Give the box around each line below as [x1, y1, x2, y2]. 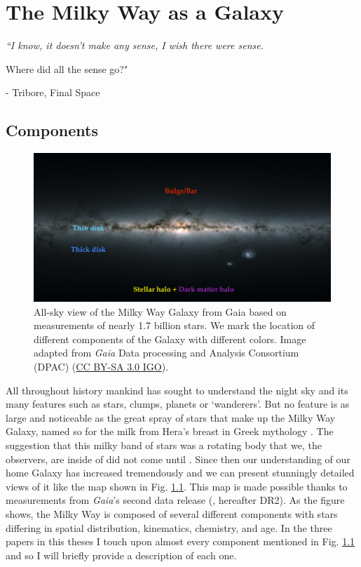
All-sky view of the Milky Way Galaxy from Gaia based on [34, 304, 287, 319]
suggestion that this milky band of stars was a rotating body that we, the [6, 438, 322, 453]
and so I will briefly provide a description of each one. [6, 547, 237, 562]
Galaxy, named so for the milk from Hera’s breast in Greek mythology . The [6, 424, 334, 439]
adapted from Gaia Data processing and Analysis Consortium [34, 345, 299, 360]
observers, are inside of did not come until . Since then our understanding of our [6, 451, 350, 466]
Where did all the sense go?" [6, 61, 128, 76]
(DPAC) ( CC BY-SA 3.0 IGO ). [34, 359, 169, 374]
